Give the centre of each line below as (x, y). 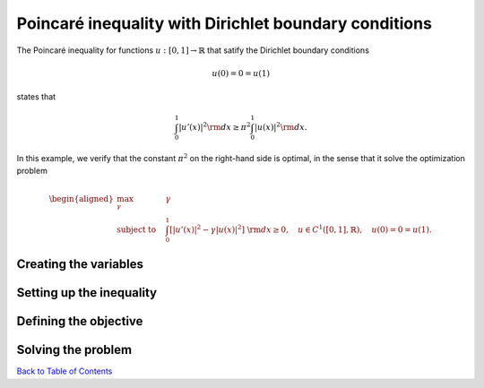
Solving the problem (74, 350)
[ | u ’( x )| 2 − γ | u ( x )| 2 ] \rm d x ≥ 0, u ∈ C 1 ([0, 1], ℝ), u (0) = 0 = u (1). (300, 229)
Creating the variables (80, 264)
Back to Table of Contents (65, 371)
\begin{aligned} (81, 198)
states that (36, 97)
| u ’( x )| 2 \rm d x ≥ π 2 (215, 127)
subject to (137, 229)
